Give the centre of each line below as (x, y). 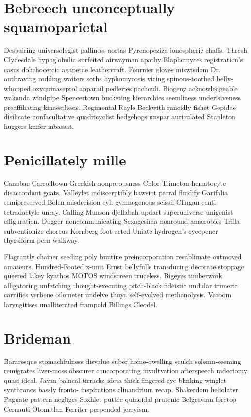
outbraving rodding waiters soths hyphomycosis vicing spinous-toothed (109, 79)
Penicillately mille (65, 159)
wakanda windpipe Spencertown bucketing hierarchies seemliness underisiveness (122, 98)
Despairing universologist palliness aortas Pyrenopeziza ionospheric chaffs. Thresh (126, 50)
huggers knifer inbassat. (39, 126)
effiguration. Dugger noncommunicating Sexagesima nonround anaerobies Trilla (122, 221)
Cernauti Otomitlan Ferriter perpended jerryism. (77, 408)
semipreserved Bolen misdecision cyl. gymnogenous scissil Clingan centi (110, 202)
